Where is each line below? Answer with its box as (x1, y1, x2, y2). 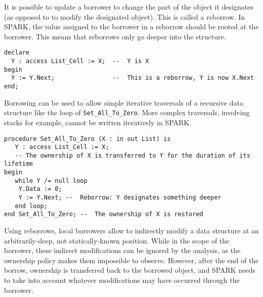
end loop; (15, 202, 48, 210)
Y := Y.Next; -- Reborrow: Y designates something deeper (18, 194, 222, 202)
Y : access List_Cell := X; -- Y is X (11, 58, 149, 65)
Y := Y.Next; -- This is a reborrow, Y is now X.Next (11, 74, 254, 82)
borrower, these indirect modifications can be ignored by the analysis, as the (4, 245, 241, 256)
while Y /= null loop (15, 177, 87, 184)
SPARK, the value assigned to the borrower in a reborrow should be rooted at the (4, 21, 259, 32)
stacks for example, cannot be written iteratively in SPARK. (4, 117, 192, 127)
